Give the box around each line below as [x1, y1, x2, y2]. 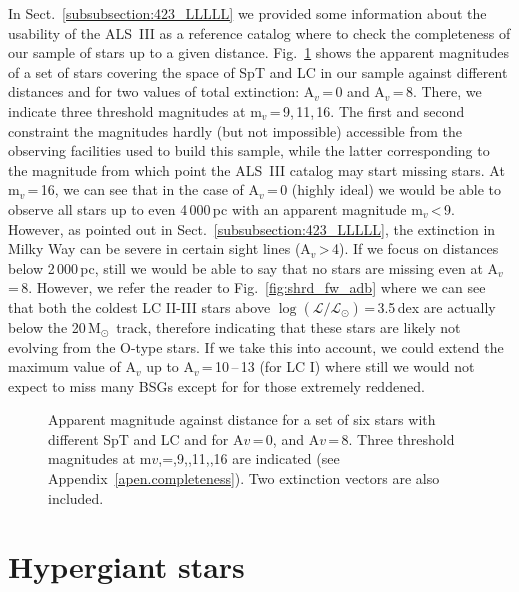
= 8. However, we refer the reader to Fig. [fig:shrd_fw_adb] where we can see [8, 277, 486, 298]
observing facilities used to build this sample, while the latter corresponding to [8, 140, 490, 161]
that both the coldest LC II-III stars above [8, 296, 271, 317]
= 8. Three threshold [328, 428, 455, 449]
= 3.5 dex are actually [364, 296, 496, 317]
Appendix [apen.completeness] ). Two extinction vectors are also [48, 468, 440, 489]
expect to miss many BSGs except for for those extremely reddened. [8, 375, 425, 396]
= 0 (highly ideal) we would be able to [266, 179, 502, 200]
